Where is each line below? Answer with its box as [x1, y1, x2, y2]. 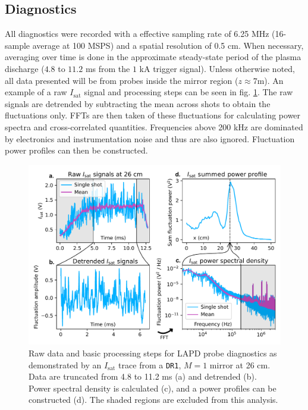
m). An [257, 74, 284, 86]
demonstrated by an [29, 358, 102, 371]
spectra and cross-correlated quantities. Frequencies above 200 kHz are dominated [5, 120, 303, 133]
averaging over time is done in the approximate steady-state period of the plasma [5, 51, 301, 63]
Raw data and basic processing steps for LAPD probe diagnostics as [29, 347, 277, 359]
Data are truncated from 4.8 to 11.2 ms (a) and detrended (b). [29, 370, 257, 383]
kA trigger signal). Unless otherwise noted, [139, 62, 295, 74]
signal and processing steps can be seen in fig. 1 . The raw [84, 86, 293, 98]
